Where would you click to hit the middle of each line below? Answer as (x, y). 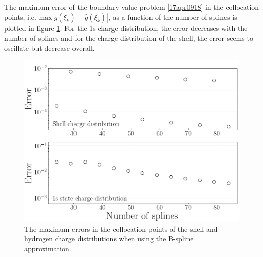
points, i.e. (20, 17)
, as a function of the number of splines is (173, 17)
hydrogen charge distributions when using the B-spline (109, 238)
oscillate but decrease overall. (49, 47)
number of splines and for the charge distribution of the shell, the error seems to (129, 38)
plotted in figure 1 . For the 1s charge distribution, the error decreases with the (126, 28)
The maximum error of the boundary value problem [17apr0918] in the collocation (132, 7)
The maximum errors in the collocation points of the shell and (121, 228)
